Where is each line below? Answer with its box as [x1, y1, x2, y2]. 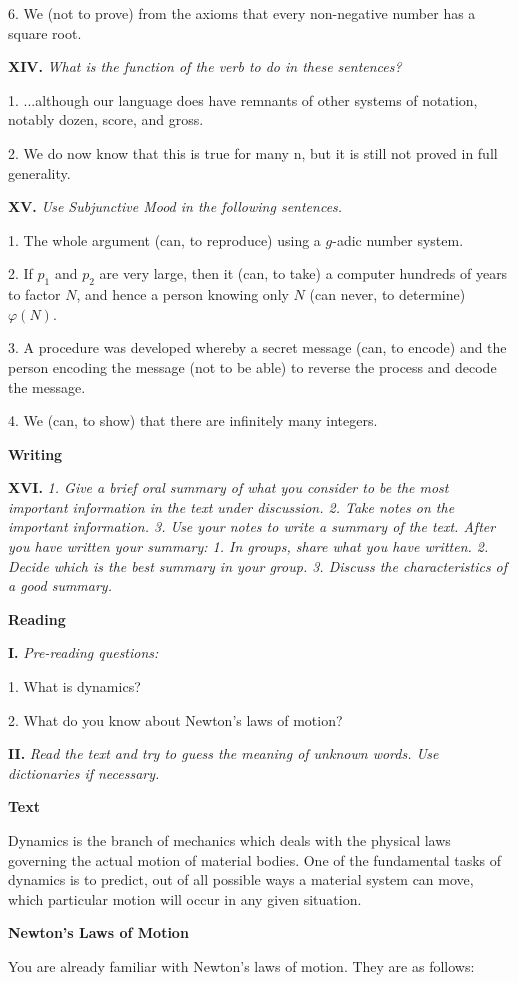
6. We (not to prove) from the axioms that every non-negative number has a [8, 3, 476, 23]
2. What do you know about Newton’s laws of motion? [8, 709, 343, 730]
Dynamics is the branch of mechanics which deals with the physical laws [8, 830, 451, 851]
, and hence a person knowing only [76, 284, 289, 305]
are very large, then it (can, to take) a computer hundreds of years [99, 263, 508, 284]
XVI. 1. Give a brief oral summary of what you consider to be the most [8, 477, 449, 498]
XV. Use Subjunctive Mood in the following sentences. [8, 196, 343, 217]
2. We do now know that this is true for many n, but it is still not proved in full [8, 142, 498, 163]
